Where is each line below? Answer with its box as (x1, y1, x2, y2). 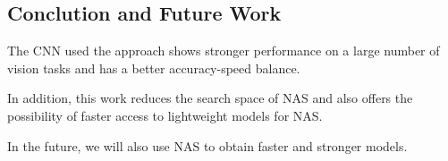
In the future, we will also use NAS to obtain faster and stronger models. (7, 136, 408, 155)
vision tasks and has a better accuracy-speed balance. (7, 58, 300, 77)
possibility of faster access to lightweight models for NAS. (7, 106, 323, 124)
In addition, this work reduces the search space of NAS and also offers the (7, 89, 413, 107)
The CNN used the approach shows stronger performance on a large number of (7, 41, 440, 60)
